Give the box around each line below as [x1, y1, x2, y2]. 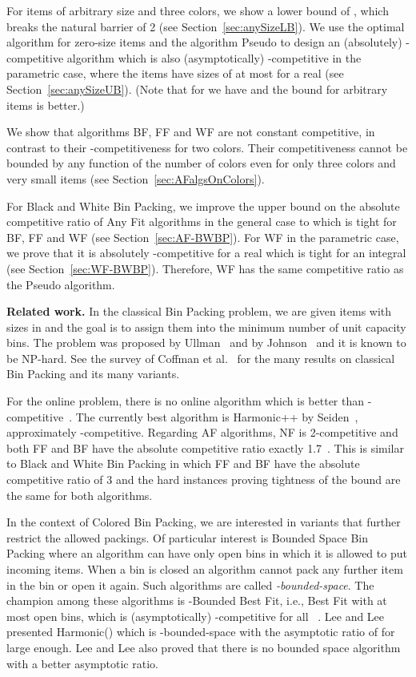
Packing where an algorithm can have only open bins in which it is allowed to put [6, 545, 407, 562]
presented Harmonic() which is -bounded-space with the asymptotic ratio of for [6, 623, 395, 640]
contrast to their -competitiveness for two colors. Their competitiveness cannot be [6, 139, 408, 155]
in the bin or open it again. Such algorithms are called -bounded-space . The [6, 576, 374, 593]
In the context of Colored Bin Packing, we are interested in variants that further [6, 514, 401, 530]
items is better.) [6, 96, 85, 113]
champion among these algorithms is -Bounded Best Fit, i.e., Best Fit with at [6, 592, 387, 609]
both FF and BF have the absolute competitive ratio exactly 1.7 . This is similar [6, 439, 404, 456]
